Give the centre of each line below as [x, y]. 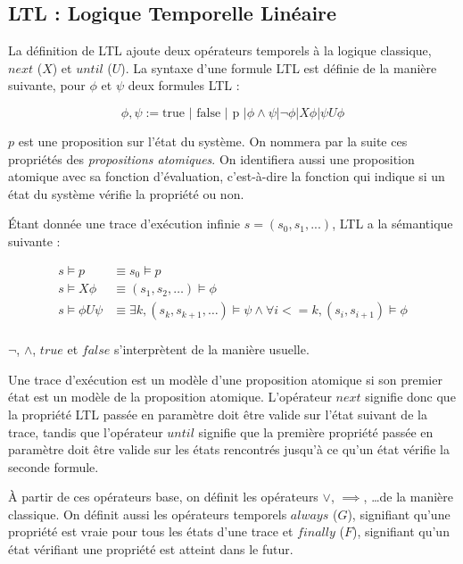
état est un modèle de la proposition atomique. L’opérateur [170, 397]
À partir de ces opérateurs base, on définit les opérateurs [163, 497]
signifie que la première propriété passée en [316, 431]
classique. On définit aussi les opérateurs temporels [148, 514]
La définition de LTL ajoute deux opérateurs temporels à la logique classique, [220, 50]
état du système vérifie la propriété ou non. [126, 193]
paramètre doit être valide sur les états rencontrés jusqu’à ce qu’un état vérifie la [229, 449]
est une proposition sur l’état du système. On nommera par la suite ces [213, 141]
